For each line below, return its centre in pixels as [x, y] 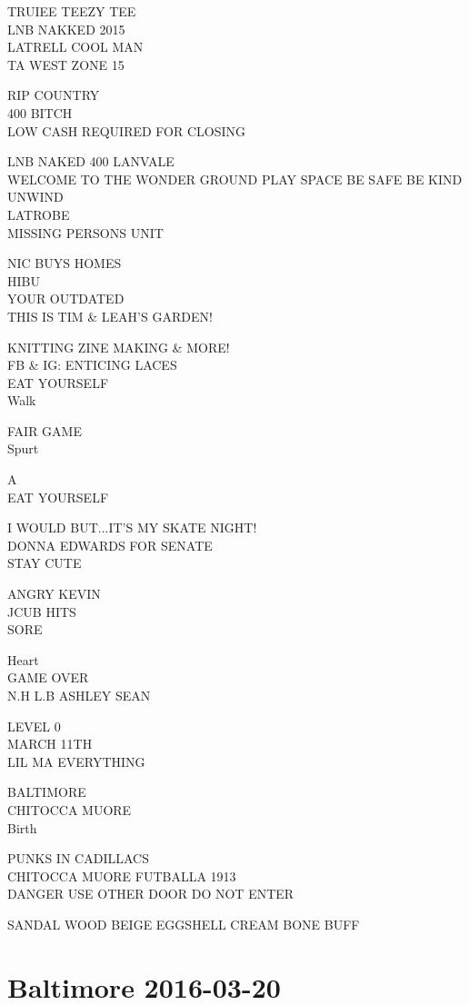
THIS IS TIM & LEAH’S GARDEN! [110, 316]
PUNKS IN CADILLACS [78, 858]
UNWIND [35, 197]
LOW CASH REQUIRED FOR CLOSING [127, 130]
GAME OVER [48, 677]
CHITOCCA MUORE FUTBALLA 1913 [122, 876]
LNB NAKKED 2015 [66, 29]
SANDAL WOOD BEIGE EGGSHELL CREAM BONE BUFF [184, 924]
